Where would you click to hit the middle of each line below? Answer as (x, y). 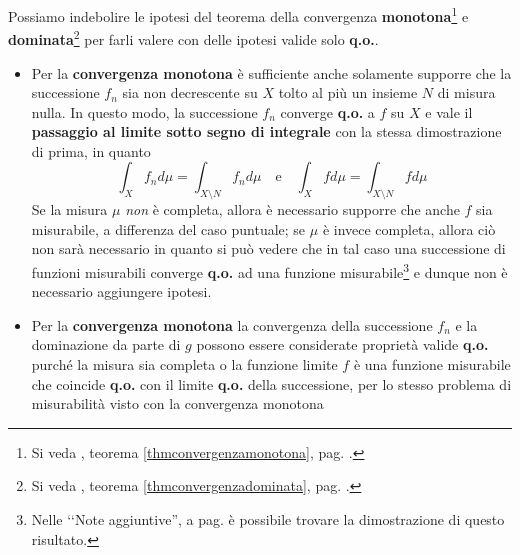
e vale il (449, 111)
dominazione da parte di (106, 344)
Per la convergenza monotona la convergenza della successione (232, 324)
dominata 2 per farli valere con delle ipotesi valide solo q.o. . (193, 37)
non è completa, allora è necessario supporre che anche (292, 209)
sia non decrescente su (190, 92)
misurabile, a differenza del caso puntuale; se (168, 228)
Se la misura (69, 209)
